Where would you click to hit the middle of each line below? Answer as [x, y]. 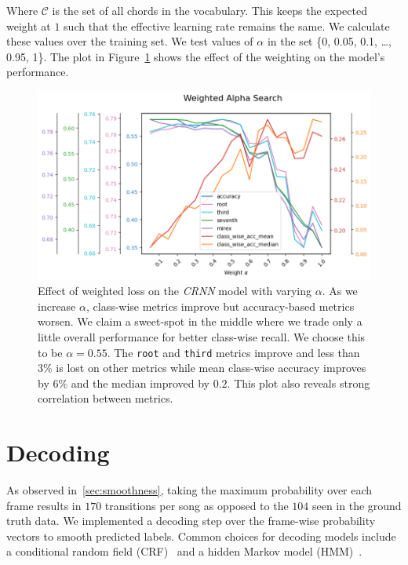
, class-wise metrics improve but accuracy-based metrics [220, 306]
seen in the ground [357, 505]
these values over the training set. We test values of [130, 41]
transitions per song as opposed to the [197, 505]
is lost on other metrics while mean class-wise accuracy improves [211, 368]
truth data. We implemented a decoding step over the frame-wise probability [191, 521]
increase [57, 306]
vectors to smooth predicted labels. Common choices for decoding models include [201, 536]
